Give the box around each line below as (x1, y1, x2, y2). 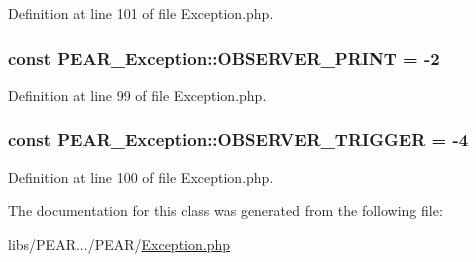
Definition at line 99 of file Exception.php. (8, 84, 267, 105)
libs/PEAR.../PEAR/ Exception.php (8, 233, 231, 254)
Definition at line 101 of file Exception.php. (8, 3, 274, 23)
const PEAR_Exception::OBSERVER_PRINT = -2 (8, 45, 440, 70)
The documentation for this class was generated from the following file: (8, 200, 443, 221)
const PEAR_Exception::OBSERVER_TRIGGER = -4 (8, 127, 469, 152)
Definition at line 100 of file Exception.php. (8, 166, 274, 187)
